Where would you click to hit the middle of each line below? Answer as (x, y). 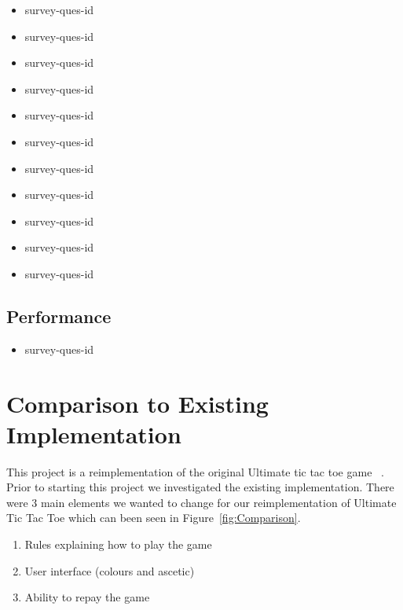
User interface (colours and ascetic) (110, 570)
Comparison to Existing (137, 403)
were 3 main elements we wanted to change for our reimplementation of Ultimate (201, 502)
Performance (59, 316)
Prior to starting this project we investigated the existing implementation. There (200, 487)
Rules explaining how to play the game (118, 544)
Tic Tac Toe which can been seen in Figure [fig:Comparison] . (154, 518)
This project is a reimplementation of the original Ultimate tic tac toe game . (195, 471)
